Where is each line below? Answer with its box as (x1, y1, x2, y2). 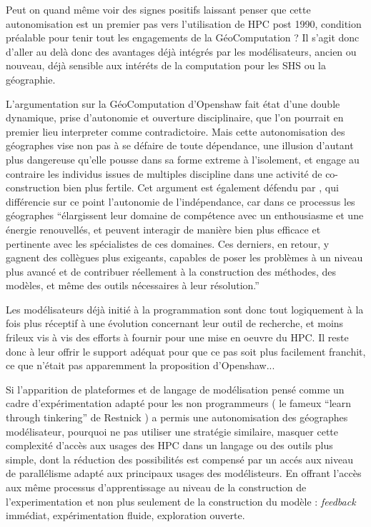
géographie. (6, 71, 56, 86)
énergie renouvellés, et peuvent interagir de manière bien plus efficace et (6, 221, 321, 236)
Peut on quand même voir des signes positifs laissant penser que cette (6, 2, 311, 16)
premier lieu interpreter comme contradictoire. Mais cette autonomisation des (6, 124, 345, 139)
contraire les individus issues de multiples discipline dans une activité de (6, 166, 322, 181)
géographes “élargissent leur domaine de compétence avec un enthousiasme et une (6, 208, 364, 223)
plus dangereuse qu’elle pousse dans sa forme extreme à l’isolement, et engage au (6, 151, 360, 166)
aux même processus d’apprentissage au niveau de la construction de (6, 480, 307, 494)
